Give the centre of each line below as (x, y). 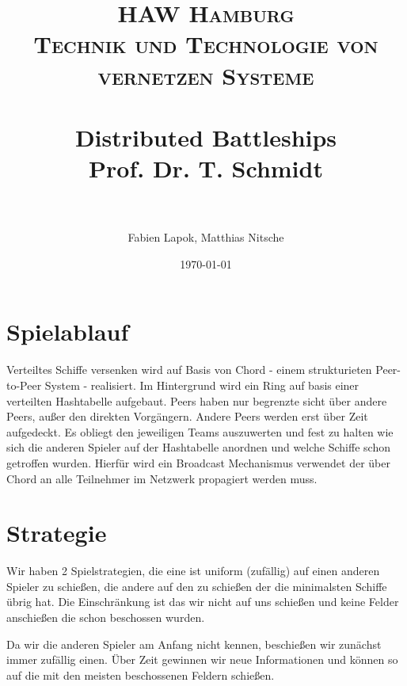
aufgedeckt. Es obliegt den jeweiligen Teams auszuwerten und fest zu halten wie (200, 431)
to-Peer (24, 385)
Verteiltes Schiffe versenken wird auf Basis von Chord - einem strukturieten (189, 370)
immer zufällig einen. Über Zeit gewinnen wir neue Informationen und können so (202, 659)
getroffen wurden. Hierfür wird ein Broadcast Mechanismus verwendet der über (198, 462)
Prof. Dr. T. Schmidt (206, 168)
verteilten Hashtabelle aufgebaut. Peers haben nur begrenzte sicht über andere (197, 400)
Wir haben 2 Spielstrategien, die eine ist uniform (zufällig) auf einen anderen (193, 571)
